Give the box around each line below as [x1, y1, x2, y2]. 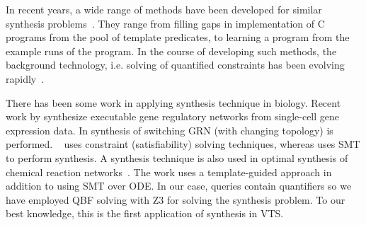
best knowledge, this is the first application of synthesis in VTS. [6, 206, 284, 221]
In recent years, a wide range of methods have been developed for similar [6, 2, 322, 16]
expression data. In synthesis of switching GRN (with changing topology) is [6, 122, 333, 137]
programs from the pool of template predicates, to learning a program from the [6, 30, 350, 45]
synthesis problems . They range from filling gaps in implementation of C [6, 16, 325, 30]
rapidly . [6, 71, 45, 86]
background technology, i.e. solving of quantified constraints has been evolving [6, 57, 345, 72]
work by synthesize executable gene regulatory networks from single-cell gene [6, 109, 340, 124]
